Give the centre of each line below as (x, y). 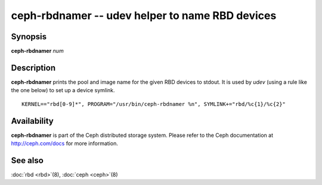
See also (27, 160)
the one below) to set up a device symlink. (63, 90)
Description (33, 68)
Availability (32, 121)
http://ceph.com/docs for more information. (65, 143)
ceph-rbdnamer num (37, 51)
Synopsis (29, 37)
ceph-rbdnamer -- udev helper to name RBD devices (144, 15)
